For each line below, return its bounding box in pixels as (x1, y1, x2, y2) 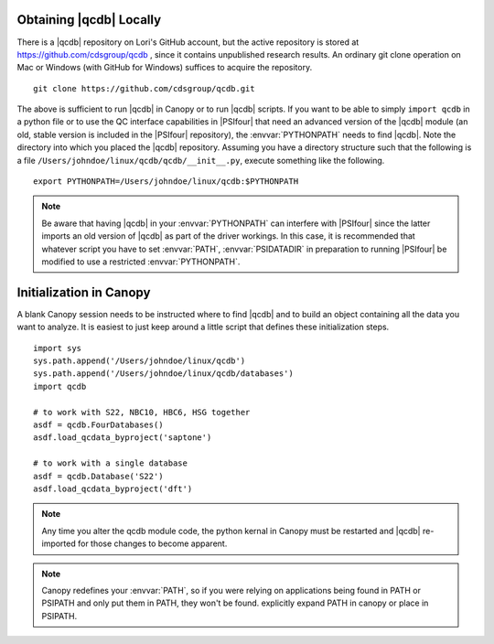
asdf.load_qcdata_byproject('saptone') (33, 433, 212, 443)
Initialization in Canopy (16, 284, 151, 300)
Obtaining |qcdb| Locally (16, 12, 162, 27)
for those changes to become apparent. (78, 538, 228, 549)
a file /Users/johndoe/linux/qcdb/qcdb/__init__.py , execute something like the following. (16, 155, 385, 166)
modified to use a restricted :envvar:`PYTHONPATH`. (41, 256, 241, 267)
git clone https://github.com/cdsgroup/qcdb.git (33, 83, 255, 93)
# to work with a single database (33, 458, 188, 468)
